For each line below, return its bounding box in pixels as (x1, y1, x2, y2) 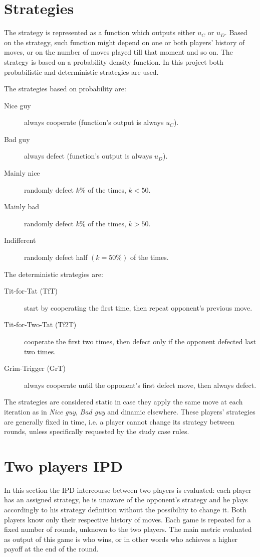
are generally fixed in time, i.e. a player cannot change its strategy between (4, 416, 234, 427)
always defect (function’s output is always (24, 151, 152, 161)
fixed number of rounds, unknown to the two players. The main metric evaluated (4, 524, 252, 534)
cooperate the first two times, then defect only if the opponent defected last (24, 336, 256, 346)
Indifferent (4, 235, 36, 245)
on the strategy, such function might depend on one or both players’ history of (4, 37, 245, 47)
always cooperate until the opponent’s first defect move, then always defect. (24, 379, 256, 390)
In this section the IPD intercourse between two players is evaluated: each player (4, 484, 251, 495)
